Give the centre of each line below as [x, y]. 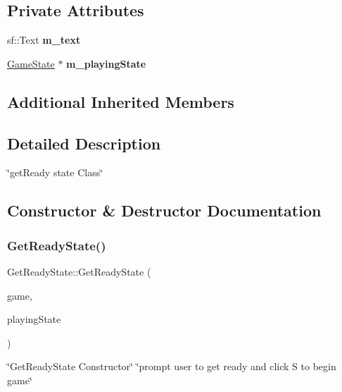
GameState [31, 63]
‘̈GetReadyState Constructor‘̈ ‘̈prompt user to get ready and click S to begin [172, 366]
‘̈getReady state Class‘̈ [55, 172]
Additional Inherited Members [121, 101]
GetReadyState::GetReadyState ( [79, 271]
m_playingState [106, 63]
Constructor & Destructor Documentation [164, 210]
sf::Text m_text [44, 40]
